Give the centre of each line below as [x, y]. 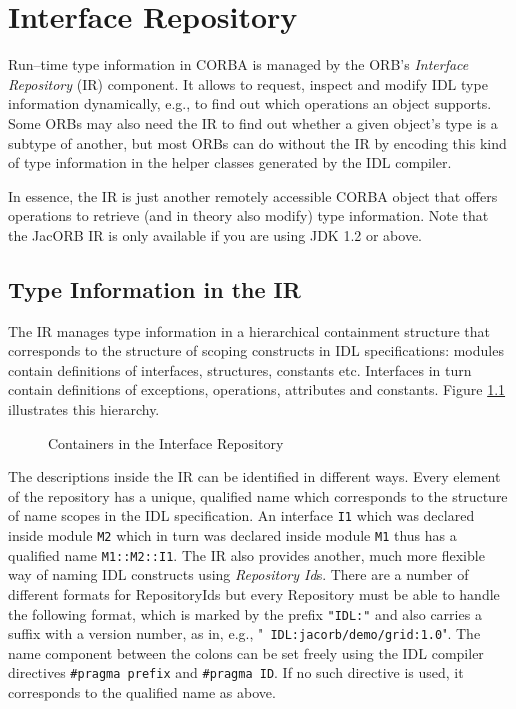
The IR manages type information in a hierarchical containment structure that [249, 330]
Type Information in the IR [154, 288]
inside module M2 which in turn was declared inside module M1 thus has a [232, 535]
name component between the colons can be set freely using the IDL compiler [246, 652]
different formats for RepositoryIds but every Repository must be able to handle [254, 593]
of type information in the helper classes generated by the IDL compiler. [230, 162]
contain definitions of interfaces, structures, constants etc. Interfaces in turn [240, 369]
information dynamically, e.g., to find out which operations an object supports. [250, 103]
